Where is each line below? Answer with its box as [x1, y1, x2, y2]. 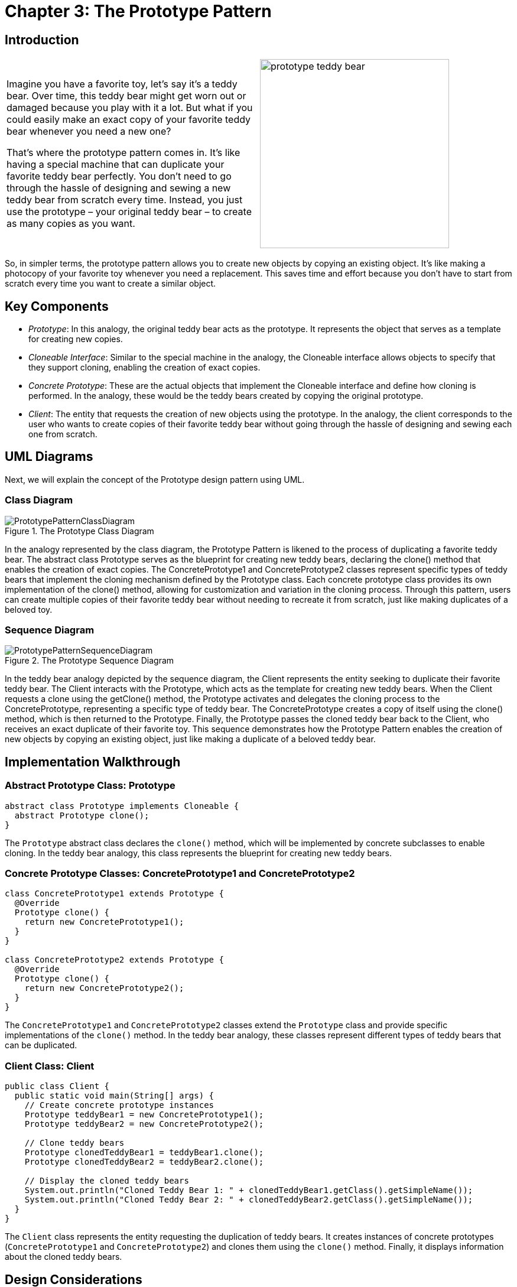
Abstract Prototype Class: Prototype [5, 779, 175, 792]
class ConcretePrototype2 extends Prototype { [5, 955, 224, 965]
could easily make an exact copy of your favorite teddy [6, 113, 251, 126]
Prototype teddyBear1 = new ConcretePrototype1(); [24, 1110, 264, 1120]
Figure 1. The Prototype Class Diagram [5, 525, 154, 536]
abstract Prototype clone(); [14, 810, 149, 820]
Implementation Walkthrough [5, 754, 181, 769]
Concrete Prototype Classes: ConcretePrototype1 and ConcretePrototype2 [5, 867, 355, 879]
